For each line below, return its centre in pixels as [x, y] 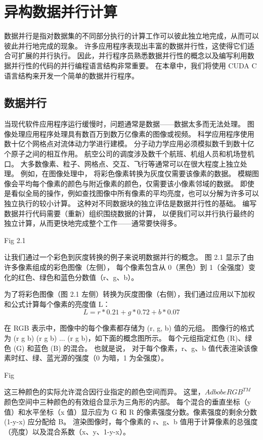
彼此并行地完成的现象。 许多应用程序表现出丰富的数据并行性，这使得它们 [126, 45]
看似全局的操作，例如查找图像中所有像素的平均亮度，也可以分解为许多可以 [135, 193]
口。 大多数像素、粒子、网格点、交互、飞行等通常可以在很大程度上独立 [122, 163]
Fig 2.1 [15, 240]
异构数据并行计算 [61, 11]
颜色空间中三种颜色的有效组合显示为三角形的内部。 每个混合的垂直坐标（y [128, 401]
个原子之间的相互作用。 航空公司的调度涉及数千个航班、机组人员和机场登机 [129, 154]
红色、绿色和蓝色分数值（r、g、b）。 [78, 277]
